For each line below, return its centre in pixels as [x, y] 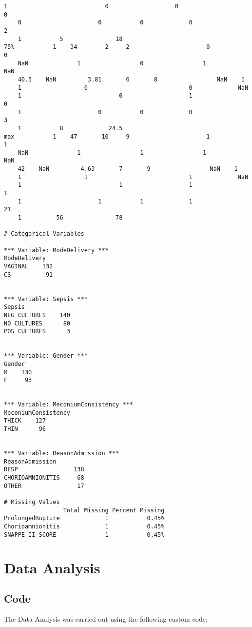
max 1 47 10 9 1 [107, 136]
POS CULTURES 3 [37, 332]
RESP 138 [44, 470]
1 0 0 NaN [133, 88]
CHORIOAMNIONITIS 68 [44, 478]
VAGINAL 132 [29, 266]
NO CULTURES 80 [37, 323]
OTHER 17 [44, 486]
